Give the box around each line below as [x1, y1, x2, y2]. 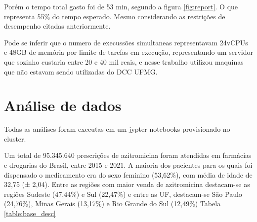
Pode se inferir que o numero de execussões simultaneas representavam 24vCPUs [4, 37, 248, 47]
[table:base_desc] [4, 208, 56, 219]
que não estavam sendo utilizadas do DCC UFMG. [4, 66, 158, 76]
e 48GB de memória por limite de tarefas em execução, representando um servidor [4, 47, 253, 57]
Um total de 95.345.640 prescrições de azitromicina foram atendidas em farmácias [4, 150, 252, 160]
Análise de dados [4, 95, 122, 115]
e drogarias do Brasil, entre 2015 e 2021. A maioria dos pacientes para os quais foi [4, 160, 253, 170]
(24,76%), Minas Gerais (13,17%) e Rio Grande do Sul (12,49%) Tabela [4, 198, 221, 209]
